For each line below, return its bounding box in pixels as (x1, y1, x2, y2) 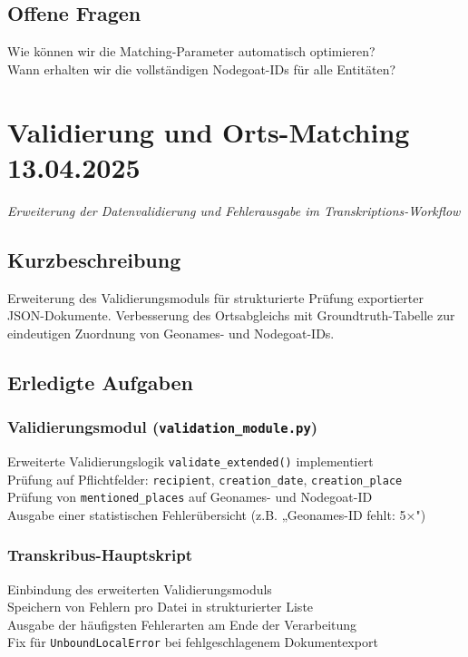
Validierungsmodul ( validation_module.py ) (7, 415, 318, 437)
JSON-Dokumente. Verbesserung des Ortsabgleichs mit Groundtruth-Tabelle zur (7, 306, 455, 325)
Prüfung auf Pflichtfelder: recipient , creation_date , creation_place (7, 469, 403, 488)
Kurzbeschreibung (7, 245, 181, 273)
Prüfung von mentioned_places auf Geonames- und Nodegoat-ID (7, 487, 373, 506)
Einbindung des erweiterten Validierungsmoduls (7, 579, 272, 598)
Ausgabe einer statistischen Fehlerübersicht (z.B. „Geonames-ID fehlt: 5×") (7, 505, 426, 524)
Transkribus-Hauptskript (7, 544, 192, 566)
